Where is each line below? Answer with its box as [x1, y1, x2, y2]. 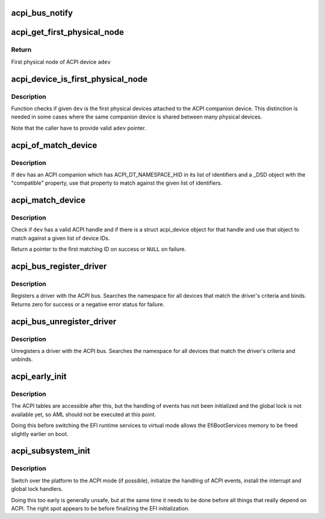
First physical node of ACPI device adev [11, 58, 111, 66]
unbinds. [11, 355, 33, 363]
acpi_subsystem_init [11, 446, 90, 456]
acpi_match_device [11, 195, 85, 206]
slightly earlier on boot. [11, 430, 69, 437]
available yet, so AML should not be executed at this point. [11, 411, 156, 418]
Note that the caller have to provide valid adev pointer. [11, 124, 147, 132]
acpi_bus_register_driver [11, 262, 107, 272]
